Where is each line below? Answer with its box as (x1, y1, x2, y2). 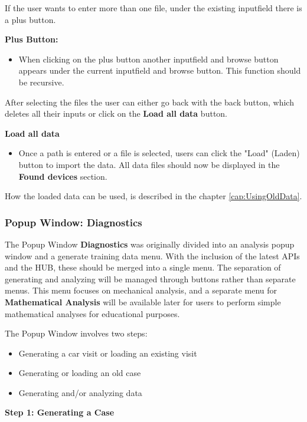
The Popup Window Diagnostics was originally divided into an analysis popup (5, 238, 295, 250)
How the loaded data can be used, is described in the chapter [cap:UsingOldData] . (5, 190, 302, 202)
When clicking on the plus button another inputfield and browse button (18, 52, 279, 65)
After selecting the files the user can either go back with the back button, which (5, 95, 294, 108)
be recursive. (18, 75, 64, 88)
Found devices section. (18, 170, 107, 182)
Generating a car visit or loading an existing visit (18, 347, 197, 359)
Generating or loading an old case (18, 367, 141, 379)
